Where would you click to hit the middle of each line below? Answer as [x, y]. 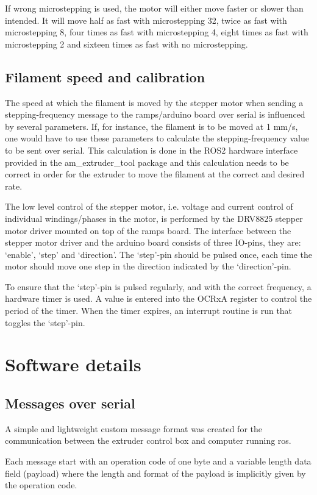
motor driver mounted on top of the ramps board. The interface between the [148, 230]
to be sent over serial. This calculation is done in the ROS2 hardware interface [151, 150]
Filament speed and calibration [105, 77]
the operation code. [41, 485]
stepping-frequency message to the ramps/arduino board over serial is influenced [155, 114]
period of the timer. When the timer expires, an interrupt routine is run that [149, 311]
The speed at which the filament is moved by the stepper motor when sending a [154, 102]
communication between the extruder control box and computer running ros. [148, 440]
